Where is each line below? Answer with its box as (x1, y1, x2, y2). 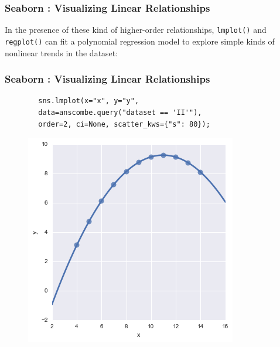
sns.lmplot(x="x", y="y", (38, 97, 139, 106)
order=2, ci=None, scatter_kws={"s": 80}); (38, 120, 210, 128)
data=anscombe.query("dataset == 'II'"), (38, 108, 202, 117)
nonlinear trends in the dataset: (5, 46, 118, 59)
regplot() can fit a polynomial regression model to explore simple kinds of (5, 35, 275, 47)
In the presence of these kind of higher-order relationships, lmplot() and (5, 23, 267, 36)
